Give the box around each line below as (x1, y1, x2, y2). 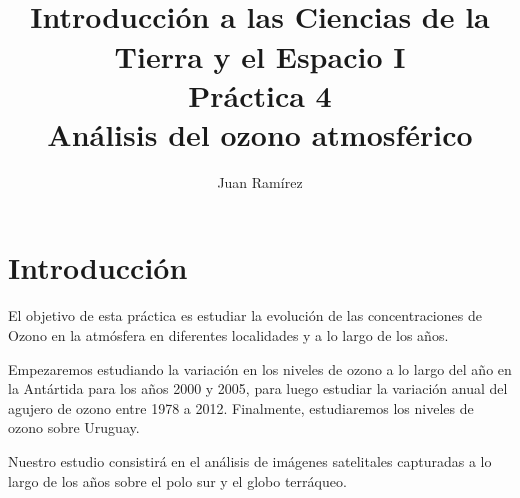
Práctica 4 (188, 74, 332, 115)
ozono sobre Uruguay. (8, 417, 140, 438)
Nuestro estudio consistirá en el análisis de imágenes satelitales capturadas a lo (8, 450, 492, 471)
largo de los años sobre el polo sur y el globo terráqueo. (8, 470, 347, 491)
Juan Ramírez (217, 171, 303, 192)
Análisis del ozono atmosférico (47, 113, 473, 154)
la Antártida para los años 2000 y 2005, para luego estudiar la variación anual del (8, 378, 508, 399)
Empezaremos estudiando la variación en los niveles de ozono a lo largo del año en (8, 358, 512, 379)
